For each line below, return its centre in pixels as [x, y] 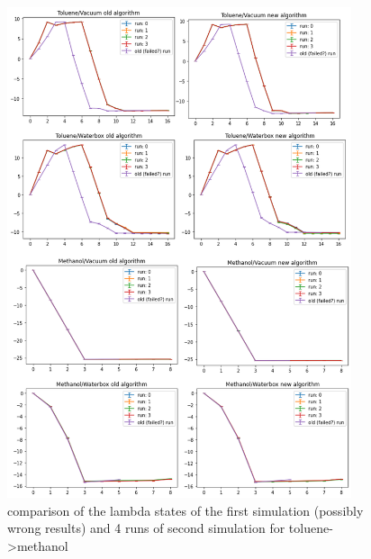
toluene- [311, 528]
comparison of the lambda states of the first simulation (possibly [185, 510]
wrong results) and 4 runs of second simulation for [146, 528]
